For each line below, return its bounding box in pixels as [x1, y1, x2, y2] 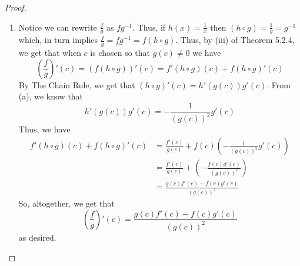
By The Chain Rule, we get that [18, 78, 135, 91]
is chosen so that [90, 46, 151, 59]
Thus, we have [18, 123, 71, 135]
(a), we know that [18, 90, 84, 102]
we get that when [18, 46, 81, 59]
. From [266, 78, 291, 91]
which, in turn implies [18, 34, 98, 46]
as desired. [18, 231, 56, 243]
